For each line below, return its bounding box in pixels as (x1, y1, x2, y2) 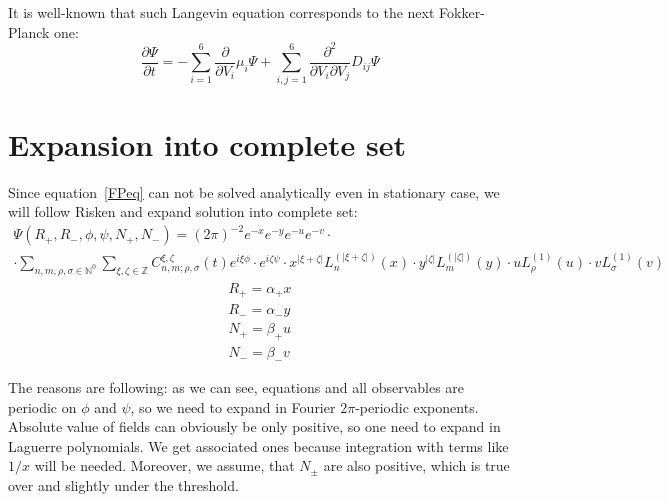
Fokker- (439, 2, 485, 22)
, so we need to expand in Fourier (130, 396, 336, 417)
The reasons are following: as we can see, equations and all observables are (8, 377, 465, 398)
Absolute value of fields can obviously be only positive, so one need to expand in (8, 416, 501, 437)
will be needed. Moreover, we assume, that (34, 455, 295, 476)
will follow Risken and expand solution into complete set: (8, 201, 358, 222)
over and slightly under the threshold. (8, 475, 239, 496)
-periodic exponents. (355, 396, 479, 417)
